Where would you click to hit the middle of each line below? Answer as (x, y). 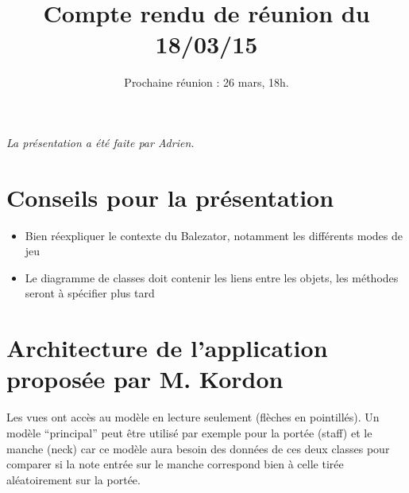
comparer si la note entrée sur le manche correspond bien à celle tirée (175, 464)
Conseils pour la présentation (170, 197)
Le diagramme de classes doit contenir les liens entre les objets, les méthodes (212, 277)
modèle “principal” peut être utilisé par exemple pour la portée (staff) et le (189, 432)
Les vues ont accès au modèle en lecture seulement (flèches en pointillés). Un (193, 417)
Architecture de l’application (167, 348)
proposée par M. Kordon (145, 379)
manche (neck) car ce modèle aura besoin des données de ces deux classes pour (198, 448)
